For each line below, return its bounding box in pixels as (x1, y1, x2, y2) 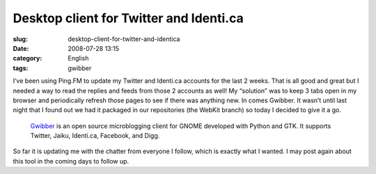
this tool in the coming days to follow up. (13, 157, 130, 165)
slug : (13, 35, 28, 43)
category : (13, 54, 42, 63)
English (68, 54, 89, 63)
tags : (13, 63, 29, 72)
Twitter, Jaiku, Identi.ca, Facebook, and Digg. (30, 132, 160, 140)
